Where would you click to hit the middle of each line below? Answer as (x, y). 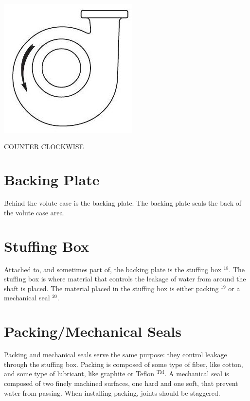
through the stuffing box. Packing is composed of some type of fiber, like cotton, (124, 364)
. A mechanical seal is (197, 374)
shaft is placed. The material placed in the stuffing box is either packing (111, 288)
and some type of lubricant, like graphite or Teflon (79, 374)
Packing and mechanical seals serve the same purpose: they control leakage (116, 355)
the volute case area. (35, 212)
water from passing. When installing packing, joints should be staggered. (112, 392)
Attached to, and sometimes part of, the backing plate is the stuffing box (113, 269)
